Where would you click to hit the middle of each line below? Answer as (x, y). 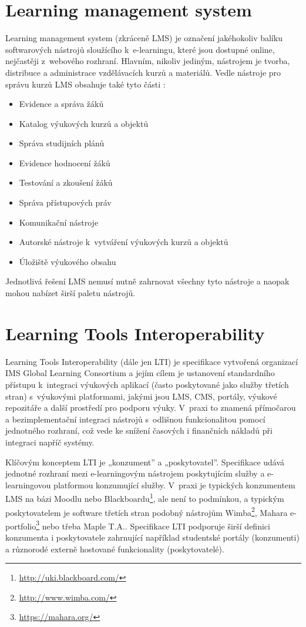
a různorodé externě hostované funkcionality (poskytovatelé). (115, 549)
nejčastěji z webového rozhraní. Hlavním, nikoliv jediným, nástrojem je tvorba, (148, 61)
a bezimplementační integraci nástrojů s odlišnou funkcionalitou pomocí (135, 419)
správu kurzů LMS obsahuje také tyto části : (85, 84)
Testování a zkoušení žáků (66, 182)
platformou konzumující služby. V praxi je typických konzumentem (174, 484)
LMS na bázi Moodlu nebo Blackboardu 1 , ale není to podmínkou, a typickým (145, 497)
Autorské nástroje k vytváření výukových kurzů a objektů (124, 242)
